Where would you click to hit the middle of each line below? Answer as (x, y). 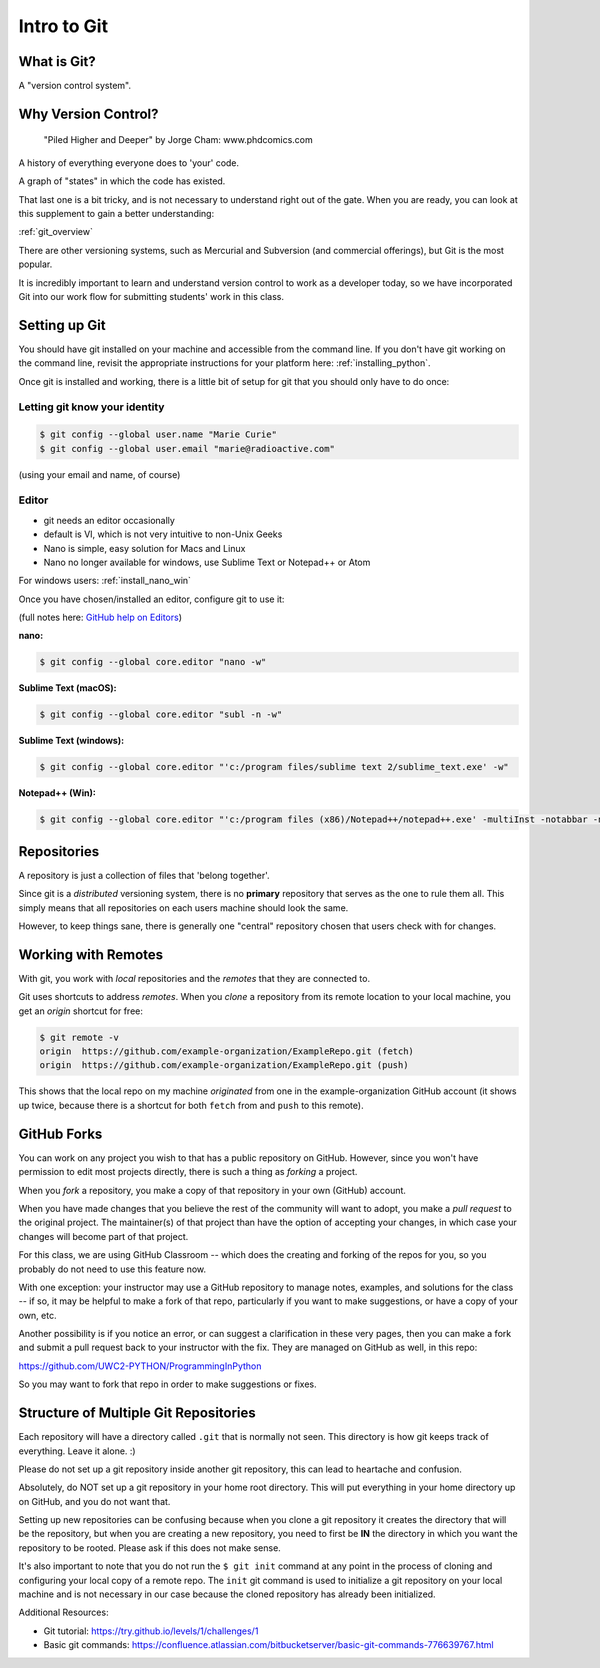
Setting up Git (62, 325)
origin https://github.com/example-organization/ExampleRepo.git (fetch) (227, 1051)
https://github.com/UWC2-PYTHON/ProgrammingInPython (140, 1366)
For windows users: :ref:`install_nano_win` (105, 581)
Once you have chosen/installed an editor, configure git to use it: (151, 599)
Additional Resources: (63, 1612)
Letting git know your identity (91, 407)
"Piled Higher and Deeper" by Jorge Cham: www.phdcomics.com (178, 140)
